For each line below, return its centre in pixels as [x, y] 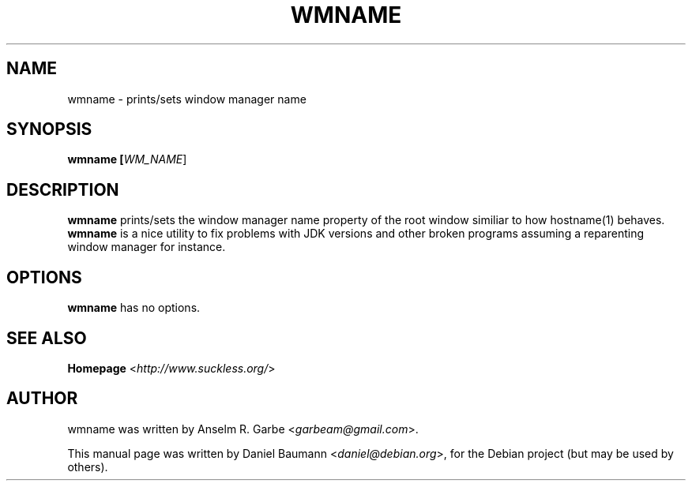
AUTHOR [42, 399]
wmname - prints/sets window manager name [187, 99]
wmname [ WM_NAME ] [127, 159]
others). [88, 466]
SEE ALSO [47, 338]
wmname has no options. [134, 308]
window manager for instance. [147, 247]
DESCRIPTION [63, 189]
